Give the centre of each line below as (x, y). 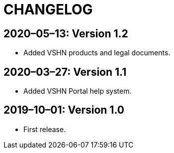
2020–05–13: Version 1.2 (66, 33)
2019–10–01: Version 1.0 (64, 110)
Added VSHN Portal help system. (78, 91)
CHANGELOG (48, 9)
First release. (45, 129)
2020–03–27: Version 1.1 (65, 72)
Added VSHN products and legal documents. (97, 53)
